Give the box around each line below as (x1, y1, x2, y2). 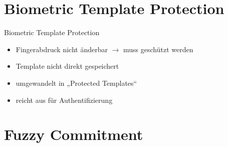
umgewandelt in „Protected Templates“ (16, 77, 137, 88)
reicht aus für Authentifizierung (16, 94, 113, 105)
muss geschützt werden (123, 44, 193, 54)
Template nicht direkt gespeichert (16, 61, 119, 71)
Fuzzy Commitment (4, 124, 143, 144)
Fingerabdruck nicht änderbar (16, 44, 108, 54)
